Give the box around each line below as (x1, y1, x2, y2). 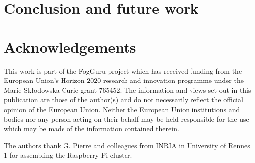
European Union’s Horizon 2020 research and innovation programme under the (4, 75, 244, 85)
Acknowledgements (4, 37, 136, 57)
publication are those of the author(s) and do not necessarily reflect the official (4, 94, 243, 105)
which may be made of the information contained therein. (4, 123, 179, 134)
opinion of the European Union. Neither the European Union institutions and (4, 104, 240, 114)
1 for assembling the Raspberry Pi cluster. (4, 150, 132, 160)
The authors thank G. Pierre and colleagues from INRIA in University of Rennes (4, 140, 250, 150)
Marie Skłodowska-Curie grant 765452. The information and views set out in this (4, 84, 251, 95)
